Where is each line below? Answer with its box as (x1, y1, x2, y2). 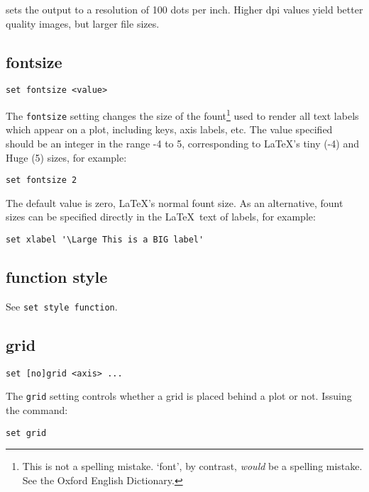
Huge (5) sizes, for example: (6, 150, 127, 164)
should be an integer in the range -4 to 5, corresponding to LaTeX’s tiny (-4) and (6, 135, 359, 150)
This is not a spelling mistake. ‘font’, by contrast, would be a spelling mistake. (22, 459, 363, 474)
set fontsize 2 (6, 175, 77, 186)
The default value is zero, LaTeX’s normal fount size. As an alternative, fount (6, 195, 343, 210)
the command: (6, 403, 68, 418)
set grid (6, 427, 47, 438)
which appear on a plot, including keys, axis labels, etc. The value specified (6, 122, 333, 137)
